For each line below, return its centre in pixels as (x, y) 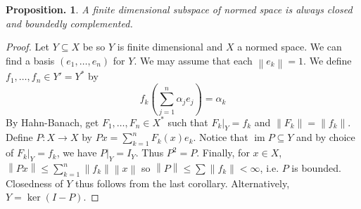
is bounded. (316, 168)
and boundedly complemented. (69, 23)
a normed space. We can (290, 47)
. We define (328, 60)
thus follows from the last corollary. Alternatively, (182, 183)
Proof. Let (27, 47)
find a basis (30, 60)
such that (188, 122)
